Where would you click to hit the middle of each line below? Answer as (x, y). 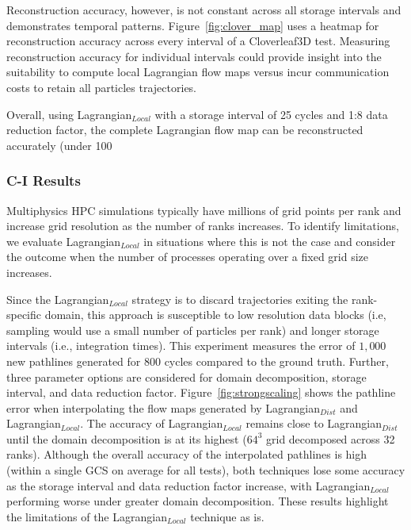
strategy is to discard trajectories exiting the (240, 299)
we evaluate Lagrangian (64, 241)
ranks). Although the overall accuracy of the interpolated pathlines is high (187, 454)
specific (24, 315)
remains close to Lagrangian (314, 423)
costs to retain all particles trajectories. (102, 87)
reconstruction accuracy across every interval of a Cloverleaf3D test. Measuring (198, 41)
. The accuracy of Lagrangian (152, 423)
